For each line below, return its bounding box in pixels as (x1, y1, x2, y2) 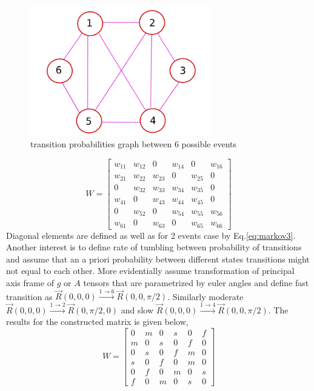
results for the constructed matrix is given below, (6, 315, 189, 328)
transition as (6, 290, 53, 302)
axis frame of (6, 276, 55, 289)
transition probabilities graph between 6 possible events (30, 138, 237, 150)
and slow (121, 303, 154, 316)
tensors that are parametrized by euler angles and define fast (83, 276, 309, 289)
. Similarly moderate (167, 290, 244, 302)
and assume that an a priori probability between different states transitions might (6, 252, 310, 265)
